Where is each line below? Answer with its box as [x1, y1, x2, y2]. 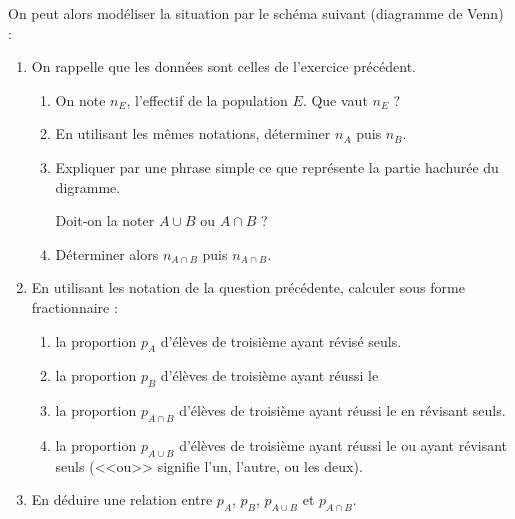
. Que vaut [302, 89, 368, 110]
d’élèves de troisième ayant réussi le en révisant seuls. [179, 400, 506, 421]
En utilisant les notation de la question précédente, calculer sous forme [31, 277, 465, 298]
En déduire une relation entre [31, 489, 213, 510]
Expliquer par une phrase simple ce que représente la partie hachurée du [55, 156, 499, 177]
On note [55, 89, 106, 110]
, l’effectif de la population [126, 89, 288, 110]
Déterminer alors [55, 243, 159, 264]
